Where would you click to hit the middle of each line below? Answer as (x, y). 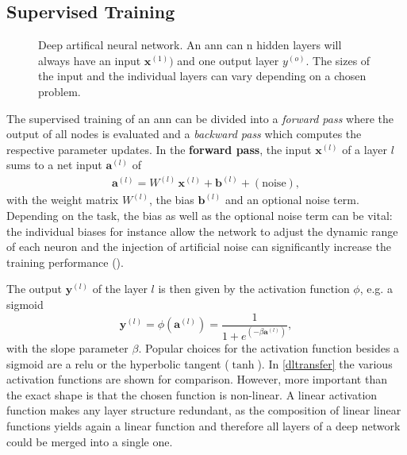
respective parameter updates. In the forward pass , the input (159, 149)
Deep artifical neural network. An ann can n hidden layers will (190, 45)
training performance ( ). (65, 262)
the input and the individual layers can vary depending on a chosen (202, 76)
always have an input (90, 60)
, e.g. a (376, 289)
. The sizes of (338, 60)
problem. (60, 91)
